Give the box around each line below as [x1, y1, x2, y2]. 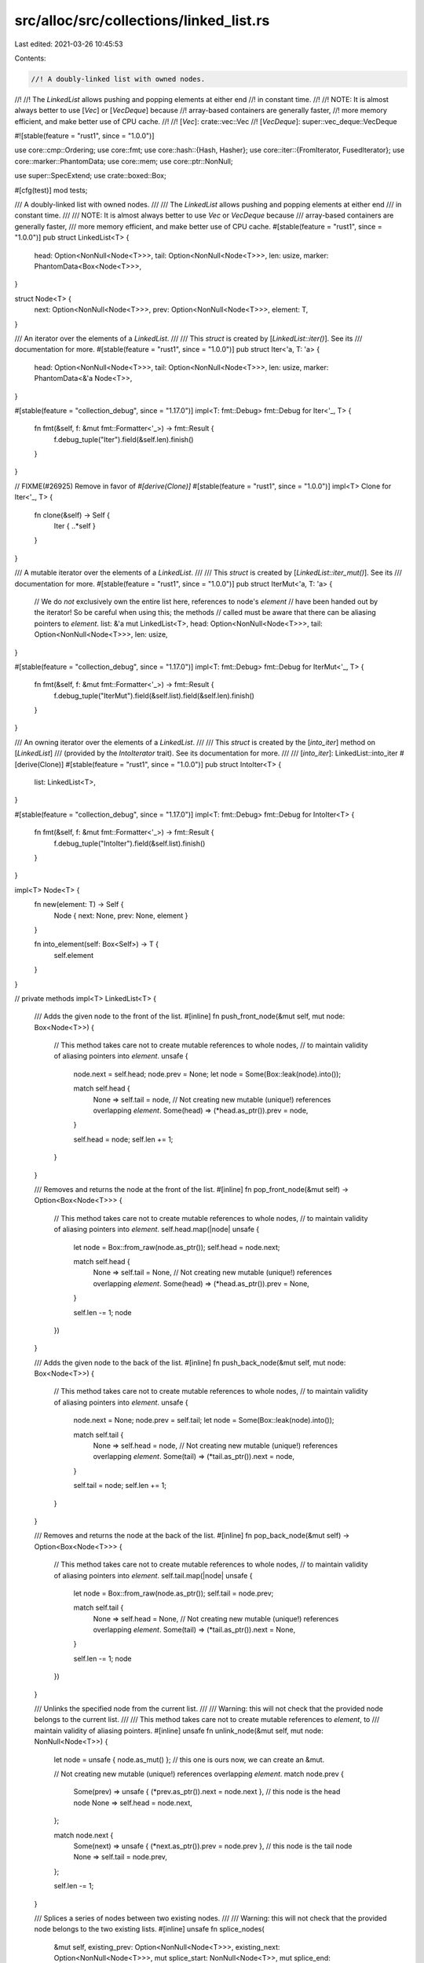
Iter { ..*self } [53, 521, 96, 531]
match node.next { [53, 1830, 114, 1840]
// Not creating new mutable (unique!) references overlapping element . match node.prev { [53, 1769, 345, 1778]
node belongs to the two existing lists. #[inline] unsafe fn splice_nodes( [34, 1925, 265, 1934]
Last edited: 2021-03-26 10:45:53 [14, 39, 123, 49]
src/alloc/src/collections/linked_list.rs [14, 12, 270, 29]
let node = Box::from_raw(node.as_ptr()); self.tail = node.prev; [73, 1588, 274, 1598]
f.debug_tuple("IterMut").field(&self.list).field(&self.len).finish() [53, 691, 255, 700]
